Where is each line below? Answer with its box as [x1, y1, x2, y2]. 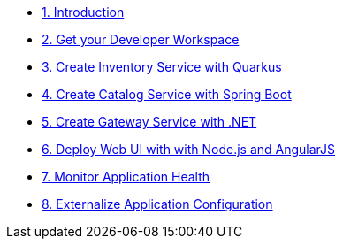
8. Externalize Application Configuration [42, 196, 273, 211]
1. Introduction [42, 4, 125, 19]
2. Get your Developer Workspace [42, 32, 240, 47]
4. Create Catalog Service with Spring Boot [42, 87, 292, 102]
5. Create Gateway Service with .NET [42, 114, 257, 129]
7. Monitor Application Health [42, 169, 210, 184]
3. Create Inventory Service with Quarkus [42, 59, 282, 74]
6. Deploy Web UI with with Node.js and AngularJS [42, 142, 336, 157]
